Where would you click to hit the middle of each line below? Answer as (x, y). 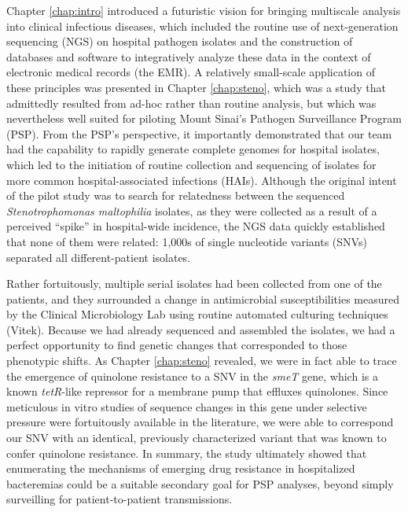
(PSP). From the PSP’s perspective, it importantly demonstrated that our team (199, 133)
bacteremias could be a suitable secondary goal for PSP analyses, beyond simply (200, 483)
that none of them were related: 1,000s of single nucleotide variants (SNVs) (187, 241)
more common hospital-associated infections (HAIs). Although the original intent (202, 180)
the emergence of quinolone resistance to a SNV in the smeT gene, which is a (192, 376)
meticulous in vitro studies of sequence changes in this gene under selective (187, 406)
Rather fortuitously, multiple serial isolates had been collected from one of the (194, 284)
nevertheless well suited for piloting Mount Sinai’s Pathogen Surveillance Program (204, 118)
